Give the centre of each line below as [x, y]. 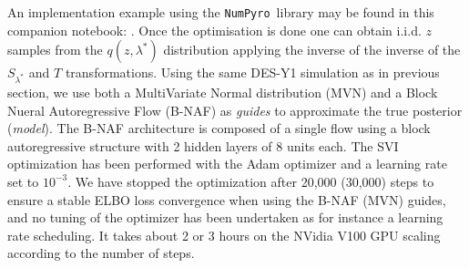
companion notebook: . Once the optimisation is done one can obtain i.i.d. [214, 30]
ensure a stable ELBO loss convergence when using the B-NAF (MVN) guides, [227, 199]
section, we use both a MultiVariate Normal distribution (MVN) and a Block [223, 92]
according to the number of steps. [101, 253]
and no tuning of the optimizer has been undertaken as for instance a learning [225, 217]
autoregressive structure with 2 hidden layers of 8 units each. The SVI [203, 145]
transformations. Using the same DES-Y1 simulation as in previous [252, 72]
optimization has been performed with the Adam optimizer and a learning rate [227, 164]
